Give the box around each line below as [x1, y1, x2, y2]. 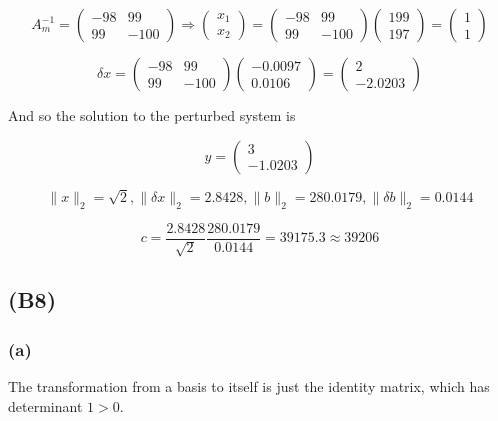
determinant [8, 395, 83, 416]
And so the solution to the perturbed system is [8, 105, 296, 125]
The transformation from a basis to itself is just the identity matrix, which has [8, 376, 490, 396]
